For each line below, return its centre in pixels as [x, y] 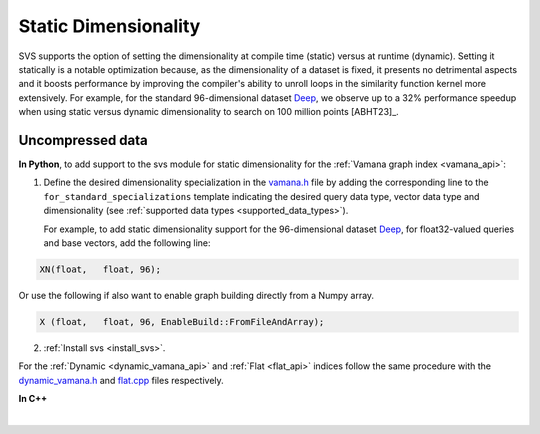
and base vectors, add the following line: [127, 242]
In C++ [33, 399]
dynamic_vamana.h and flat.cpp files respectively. [121, 380]
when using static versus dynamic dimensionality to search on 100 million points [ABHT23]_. [208, 112]
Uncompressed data [83, 140]
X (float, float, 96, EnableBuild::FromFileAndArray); [182, 321]
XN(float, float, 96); [100, 269]
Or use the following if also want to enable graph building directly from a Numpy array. [196, 295]
